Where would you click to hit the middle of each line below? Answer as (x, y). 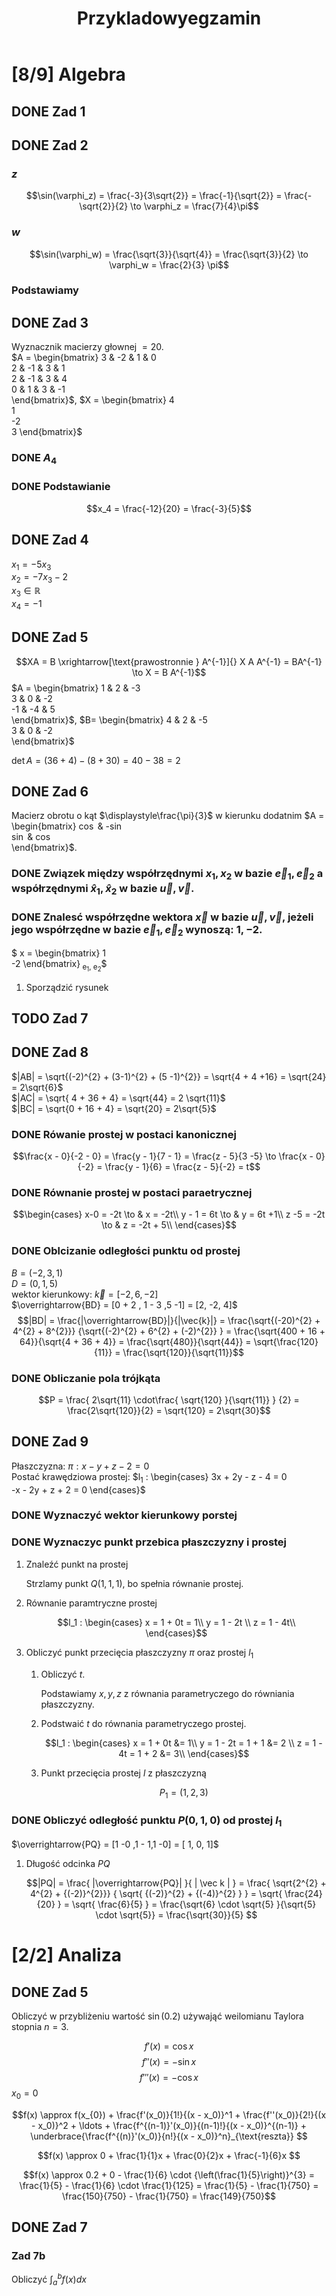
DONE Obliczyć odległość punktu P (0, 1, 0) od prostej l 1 (147, 1821)
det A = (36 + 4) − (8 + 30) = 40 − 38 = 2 (96, 760)
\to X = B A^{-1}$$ (169, 672)
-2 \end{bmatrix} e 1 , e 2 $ (59, 966)
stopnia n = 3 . (40, 2026)
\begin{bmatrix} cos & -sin (67, 826)
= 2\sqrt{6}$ (37, 1087)
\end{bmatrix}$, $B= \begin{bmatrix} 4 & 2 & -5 (109, 719)
